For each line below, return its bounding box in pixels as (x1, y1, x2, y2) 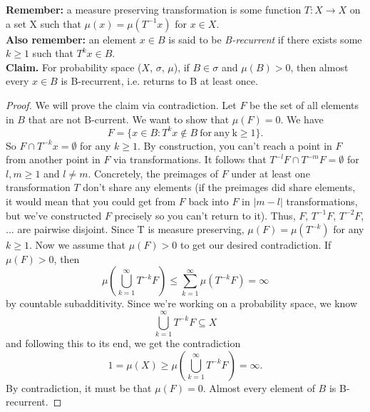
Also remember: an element (6, 31, 137, 46)
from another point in (6, 152, 101, 167)
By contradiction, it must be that (6, 380, 152, 395)
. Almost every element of (202, 380, 315, 395)
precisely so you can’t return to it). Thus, (114, 207, 296, 222)
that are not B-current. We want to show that (28, 111, 230, 126)
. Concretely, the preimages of (88, 165, 218, 180)
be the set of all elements (250, 97, 359, 112)
